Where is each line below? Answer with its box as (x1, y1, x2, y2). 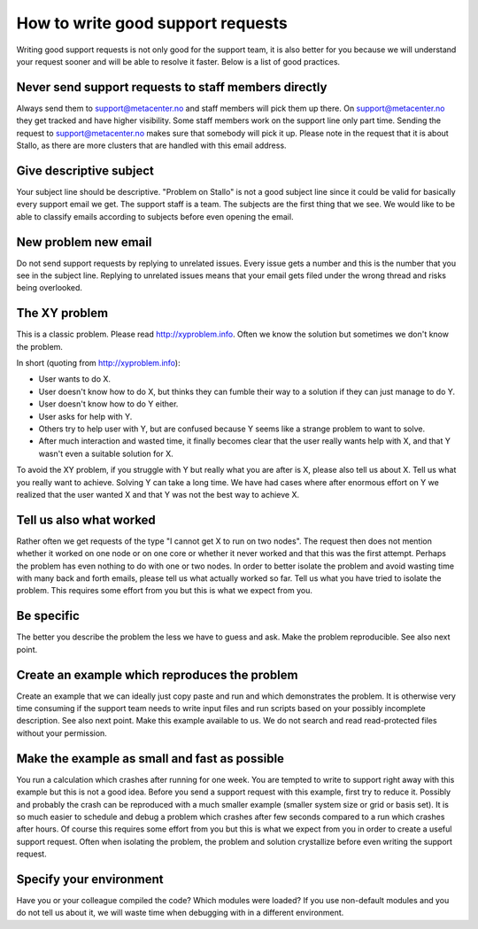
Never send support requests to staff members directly (16, 80, 328, 95)
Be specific (16, 608, 80, 623)
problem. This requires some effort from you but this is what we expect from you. (16, 585, 313, 596)
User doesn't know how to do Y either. (38, 399, 179, 409)
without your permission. (16, 727, 108, 739)
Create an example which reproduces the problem (16, 667, 298, 682)
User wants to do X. (38, 374, 111, 384)
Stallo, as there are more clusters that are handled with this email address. (16, 140, 287, 151)
